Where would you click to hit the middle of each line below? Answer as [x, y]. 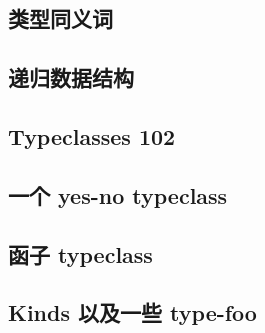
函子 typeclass [80, 253]
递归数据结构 [71, 77]
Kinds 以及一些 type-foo [132, 312]
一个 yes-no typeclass [118, 194]
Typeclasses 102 [92, 135]
